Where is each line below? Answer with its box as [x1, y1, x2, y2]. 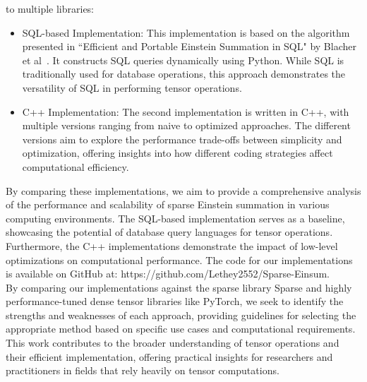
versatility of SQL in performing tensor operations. [22, 80, 242, 95]
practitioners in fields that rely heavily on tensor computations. [6, 363, 279, 378]
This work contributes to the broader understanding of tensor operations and [6, 335, 339, 350]
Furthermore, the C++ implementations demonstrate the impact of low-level [6, 238, 338, 253]
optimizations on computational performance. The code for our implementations [6, 252, 353, 267]
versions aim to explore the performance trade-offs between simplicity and [22, 131, 342, 146]
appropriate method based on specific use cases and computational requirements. [6, 321, 356, 336]
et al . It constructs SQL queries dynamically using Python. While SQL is [22, 52, 344, 67]
